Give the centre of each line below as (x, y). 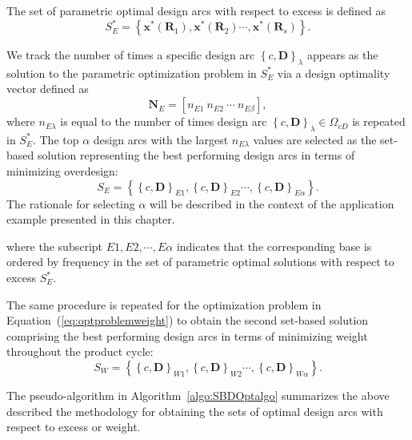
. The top (56, 139)
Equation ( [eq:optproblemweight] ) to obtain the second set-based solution (188, 320)
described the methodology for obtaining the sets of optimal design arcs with (195, 411)
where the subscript (55, 246)
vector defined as (48, 89)
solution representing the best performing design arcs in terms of (196, 155)
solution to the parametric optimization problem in (132, 73)
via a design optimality (334, 73)
